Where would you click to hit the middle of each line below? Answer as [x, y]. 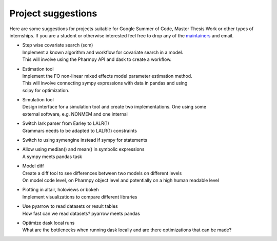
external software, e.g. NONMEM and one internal [75, 114]
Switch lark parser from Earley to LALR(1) [66, 123]
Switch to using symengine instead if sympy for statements [85, 140]
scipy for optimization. [46, 90]
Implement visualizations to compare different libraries [80, 196]
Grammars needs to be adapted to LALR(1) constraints [80, 130]
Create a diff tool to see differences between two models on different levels [102, 173]
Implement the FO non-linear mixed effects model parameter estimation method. [107, 76]
